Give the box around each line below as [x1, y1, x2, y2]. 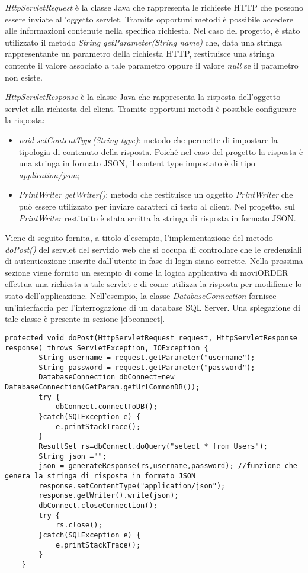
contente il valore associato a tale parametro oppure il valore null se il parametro [5, 59, 299, 71]
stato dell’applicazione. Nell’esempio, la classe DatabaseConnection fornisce [5, 289, 277, 302]
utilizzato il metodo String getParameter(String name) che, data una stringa [5, 36, 283, 48]
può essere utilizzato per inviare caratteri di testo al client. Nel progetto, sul [18, 199, 295, 212]
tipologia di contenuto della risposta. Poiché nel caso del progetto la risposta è [18, 145, 303, 157]
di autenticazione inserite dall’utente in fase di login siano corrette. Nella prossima [5, 255, 303, 267]
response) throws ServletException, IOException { [5, 343, 208, 352]
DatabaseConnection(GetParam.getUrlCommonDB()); [5, 383, 200, 392]
